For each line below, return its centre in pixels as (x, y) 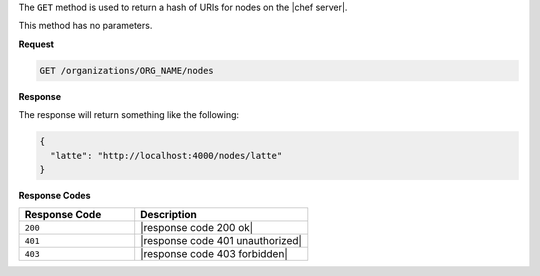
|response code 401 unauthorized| (221, 241)
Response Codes (54, 195)
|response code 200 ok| (197, 228)
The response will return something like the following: (129, 115)
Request (36, 44)
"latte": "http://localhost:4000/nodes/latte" (166, 155)
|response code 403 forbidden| (214, 254)
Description (168, 215)
